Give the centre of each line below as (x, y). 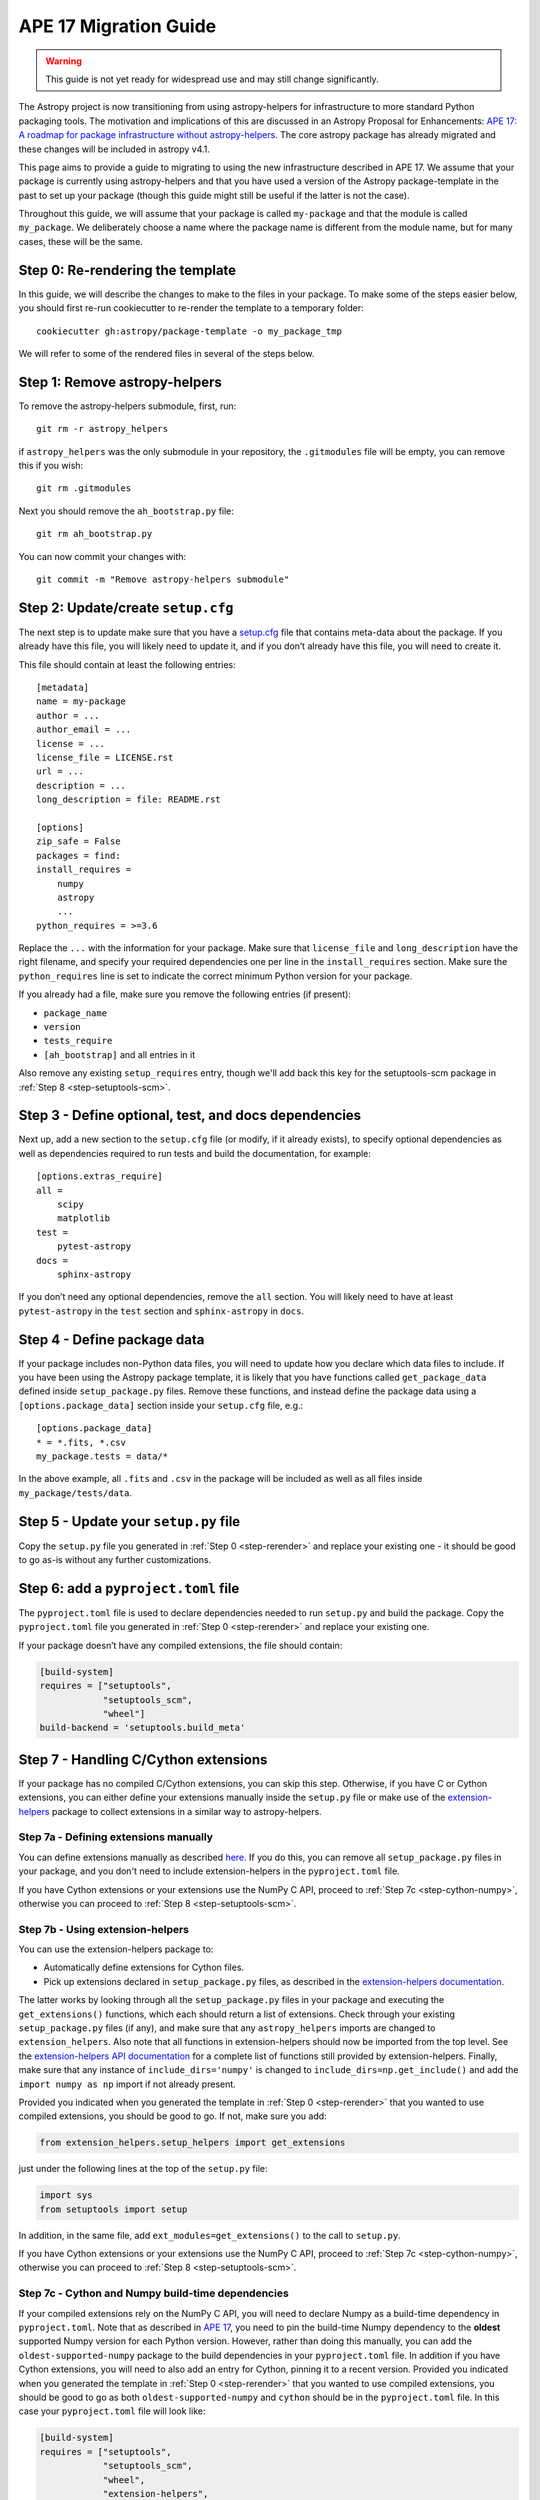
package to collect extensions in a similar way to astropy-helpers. (186, 1811)
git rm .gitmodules (84, 488)
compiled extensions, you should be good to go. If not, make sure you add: (172, 2116)
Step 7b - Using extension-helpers (104, 1929)
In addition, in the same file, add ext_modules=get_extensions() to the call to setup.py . (209, 2235)
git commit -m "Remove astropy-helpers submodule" (163, 579)
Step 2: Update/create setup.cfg (126, 607)
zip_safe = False (78, 841)
